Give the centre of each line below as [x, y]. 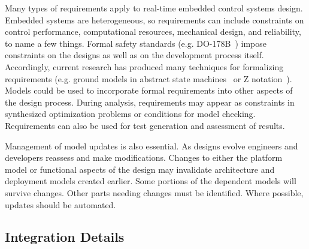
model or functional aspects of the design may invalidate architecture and [140, 169]
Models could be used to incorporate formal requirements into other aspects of [149, 90]
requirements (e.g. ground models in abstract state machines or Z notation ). [149, 78]
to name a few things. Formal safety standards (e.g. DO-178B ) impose [136, 43]
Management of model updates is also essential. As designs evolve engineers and [152, 145]
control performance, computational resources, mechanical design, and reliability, [153, 31]
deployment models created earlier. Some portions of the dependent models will [151, 181]
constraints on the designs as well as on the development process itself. [134, 55]
